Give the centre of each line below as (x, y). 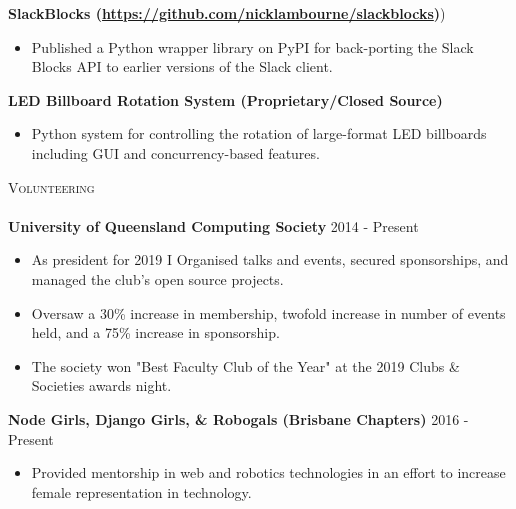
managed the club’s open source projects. (157, 278)
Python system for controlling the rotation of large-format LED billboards (259, 133)
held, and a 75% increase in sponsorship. (155, 332)
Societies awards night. (101, 385)
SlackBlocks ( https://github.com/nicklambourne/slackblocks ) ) (227, 13)
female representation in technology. (141, 491)
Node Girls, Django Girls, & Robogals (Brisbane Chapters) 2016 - (238, 418)
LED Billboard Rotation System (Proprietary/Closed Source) (225, 99)
